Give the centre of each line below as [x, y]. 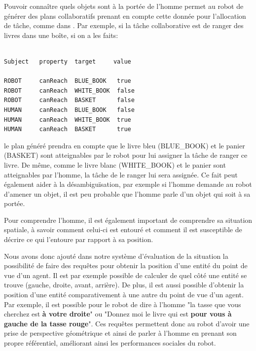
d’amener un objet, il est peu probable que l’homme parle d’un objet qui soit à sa [127, 193]
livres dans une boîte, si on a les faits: [61, 35]
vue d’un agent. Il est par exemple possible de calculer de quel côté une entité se [126, 275]
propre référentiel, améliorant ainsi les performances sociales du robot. [110, 343]
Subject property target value [68, 61]
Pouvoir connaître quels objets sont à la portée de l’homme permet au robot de [124, 6]
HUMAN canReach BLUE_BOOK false [69, 110]
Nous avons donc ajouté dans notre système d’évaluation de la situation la [116, 256]
